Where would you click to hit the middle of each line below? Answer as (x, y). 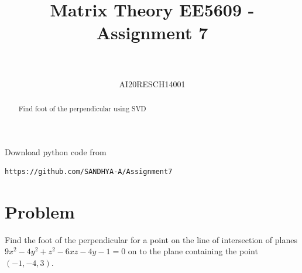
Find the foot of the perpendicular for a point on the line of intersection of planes (151, 239)
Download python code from (56, 151)
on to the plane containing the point (193, 251)
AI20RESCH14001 (152, 83)
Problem (40, 211)
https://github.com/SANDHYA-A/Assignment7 (89, 172)
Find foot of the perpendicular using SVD (82, 108)
